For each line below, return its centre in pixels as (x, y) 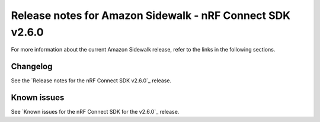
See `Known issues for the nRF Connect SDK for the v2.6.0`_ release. (95, 112)
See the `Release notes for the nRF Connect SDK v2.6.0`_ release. (91, 81)
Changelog (32, 67)
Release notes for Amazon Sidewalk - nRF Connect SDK (151, 15)
